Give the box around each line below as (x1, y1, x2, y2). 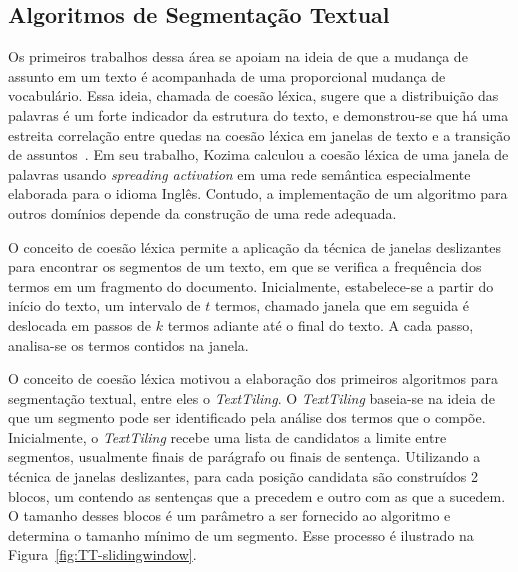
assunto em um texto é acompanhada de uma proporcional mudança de (8, 65, 446, 86)
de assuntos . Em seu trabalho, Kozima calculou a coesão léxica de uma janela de (8, 144, 509, 165)
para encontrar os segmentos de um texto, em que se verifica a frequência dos (8, 256, 482, 277)
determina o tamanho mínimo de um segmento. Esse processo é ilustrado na (8, 524, 474, 545)
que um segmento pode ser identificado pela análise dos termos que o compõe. (8, 407, 486, 428)
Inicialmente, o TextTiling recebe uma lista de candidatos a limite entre (8, 426, 447, 447)
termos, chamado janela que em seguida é (214, 295, 470, 316)
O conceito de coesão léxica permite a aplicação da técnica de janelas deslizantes (8, 236, 501, 257)
